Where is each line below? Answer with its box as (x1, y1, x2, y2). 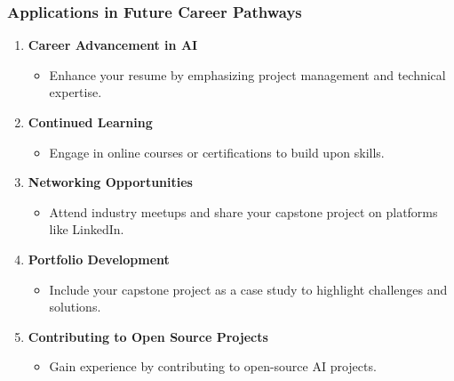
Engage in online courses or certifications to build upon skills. (49, 142, 385, 161)
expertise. (49, 83, 102, 101)
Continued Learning (28, 113, 153, 131)
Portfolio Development (28, 249, 170, 268)
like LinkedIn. (49, 220, 124, 239)
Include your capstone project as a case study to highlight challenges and (49, 280, 448, 298)
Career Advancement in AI (28, 36, 198, 54)
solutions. (49, 297, 101, 316)
